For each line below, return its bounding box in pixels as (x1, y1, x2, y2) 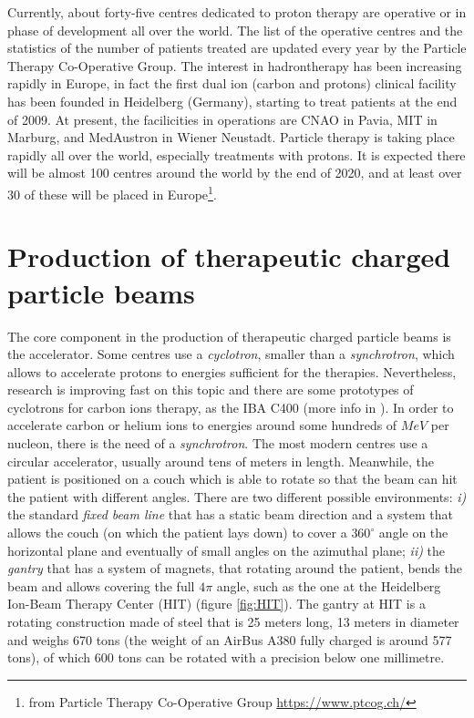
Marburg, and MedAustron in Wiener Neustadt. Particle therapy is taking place (7, 128, 455, 147)
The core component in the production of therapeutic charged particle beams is (7, 326, 451, 345)
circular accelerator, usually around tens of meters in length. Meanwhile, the (7, 451, 434, 470)
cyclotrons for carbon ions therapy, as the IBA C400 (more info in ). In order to (7, 397, 454, 416)
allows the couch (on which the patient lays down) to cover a (7, 523, 347, 542)
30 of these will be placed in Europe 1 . (7, 181, 217, 203)
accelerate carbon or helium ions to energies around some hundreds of (7, 415, 397, 435)
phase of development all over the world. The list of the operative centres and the (7, 20, 463, 39)
